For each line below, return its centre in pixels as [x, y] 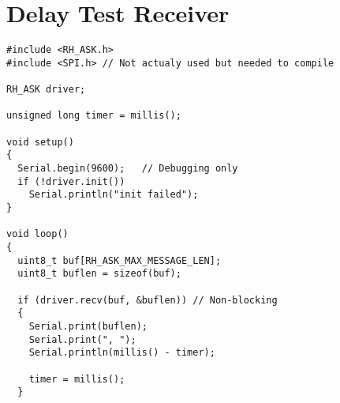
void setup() [40, 142]
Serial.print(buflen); [88, 326]
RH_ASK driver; [46, 90]
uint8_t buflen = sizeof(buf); [99, 274]
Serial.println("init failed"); [114, 195]
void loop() [37, 234]
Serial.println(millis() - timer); [122, 353]
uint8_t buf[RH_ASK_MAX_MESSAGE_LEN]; [120, 260]
